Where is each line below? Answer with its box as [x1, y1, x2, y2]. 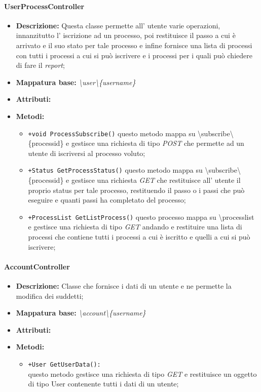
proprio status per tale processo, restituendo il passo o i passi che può [28, 184, 245, 195]
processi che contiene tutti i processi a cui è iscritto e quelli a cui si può [28, 231, 250, 242]
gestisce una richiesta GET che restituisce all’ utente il [71, 175, 241, 185]
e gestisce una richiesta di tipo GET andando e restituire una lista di [28, 221, 242, 232]
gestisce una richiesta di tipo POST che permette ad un [71, 138, 244, 148]
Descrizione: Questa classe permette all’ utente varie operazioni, [16, 20, 220, 30]
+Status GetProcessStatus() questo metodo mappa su [28, 165, 203, 175]
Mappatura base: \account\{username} [16, 307, 146, 318]
